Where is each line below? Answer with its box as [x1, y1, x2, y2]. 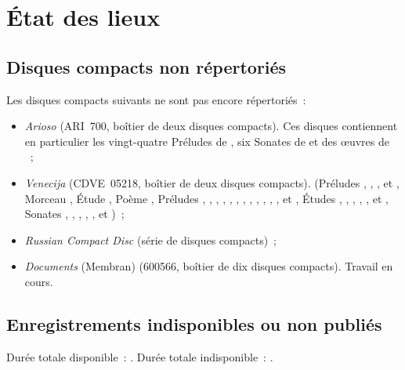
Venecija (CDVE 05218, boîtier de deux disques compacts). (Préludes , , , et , [24, 174, 400, 190]
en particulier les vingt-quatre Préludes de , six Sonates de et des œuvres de [24, 132, 389, 149]
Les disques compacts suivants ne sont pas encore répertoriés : [6, 91, 306, 107]
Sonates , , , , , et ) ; [24, 205, 125, 222]
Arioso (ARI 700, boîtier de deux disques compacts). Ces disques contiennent [24, 118, 398, 134]
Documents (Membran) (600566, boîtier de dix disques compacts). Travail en [24, 258, 393, 274]
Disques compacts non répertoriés [6, 54, 287, 78]
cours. [24, 273, 53, 289]
